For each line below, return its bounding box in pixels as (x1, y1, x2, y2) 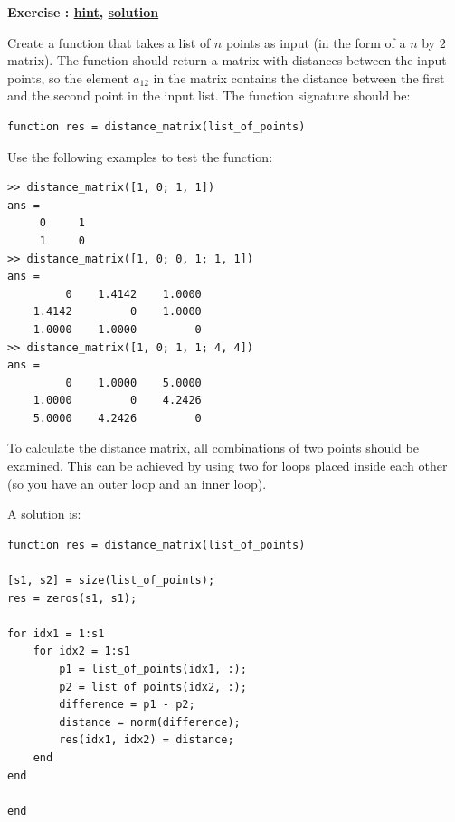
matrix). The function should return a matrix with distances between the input (7, 51, 447, 70)
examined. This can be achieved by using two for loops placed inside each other (7, 456, 448, 475)
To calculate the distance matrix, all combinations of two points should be (7, 438, 419, 457)
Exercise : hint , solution (7, 3, 159, 21)
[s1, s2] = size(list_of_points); (7, 574, 215, 588)
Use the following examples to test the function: (7, 147, 273, 166)
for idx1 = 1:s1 (7, 626, 105, 640)
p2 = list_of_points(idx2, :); (59, 680, 247, 693)
